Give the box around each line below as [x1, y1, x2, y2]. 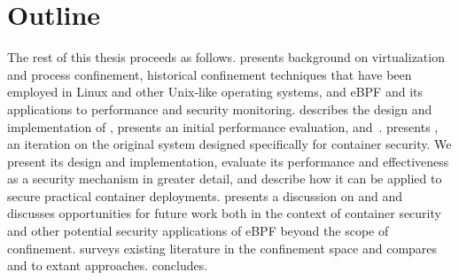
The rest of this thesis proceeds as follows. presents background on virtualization [7, 48, 445, 66]
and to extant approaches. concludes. [7, 256, 208, 275]
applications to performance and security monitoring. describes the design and [7, 99, 432, 118]
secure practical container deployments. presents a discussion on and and [7, 186, 402, 205]
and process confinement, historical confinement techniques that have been [7, 65, 412, 83]
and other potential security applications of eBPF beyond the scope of [7, 222, 389, 240]
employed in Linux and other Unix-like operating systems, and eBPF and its [7, 82, 424, 101]
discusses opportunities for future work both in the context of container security [7, 204, 441, 222]
